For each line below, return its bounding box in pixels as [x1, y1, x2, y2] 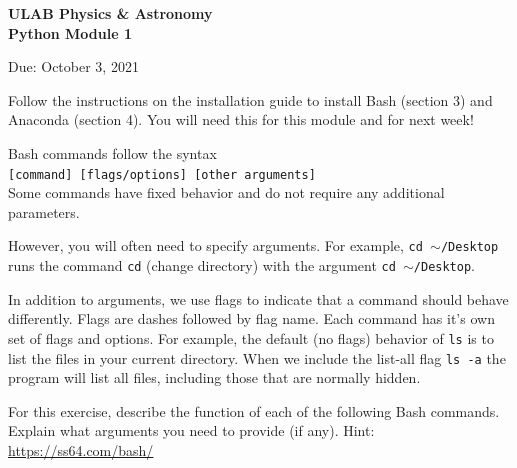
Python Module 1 [8, 22, 132, 43]
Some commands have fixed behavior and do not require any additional [8, 182, 445, 203]
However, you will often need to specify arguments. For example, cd [8, 235, 423, 256]
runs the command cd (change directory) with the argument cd [8, 255, 396, 276]
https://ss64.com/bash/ [8, 440, 154, 460]
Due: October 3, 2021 [8, 56, 139, 77]
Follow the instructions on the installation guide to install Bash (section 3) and [8, 89, 493, 110]
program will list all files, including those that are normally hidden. [8, 367, 421, 388]
